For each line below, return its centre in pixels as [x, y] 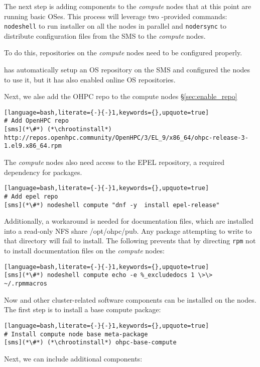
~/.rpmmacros [26, 284]
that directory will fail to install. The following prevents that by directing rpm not [130, 241]
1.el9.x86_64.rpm [33, 146]
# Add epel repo [31, 196]
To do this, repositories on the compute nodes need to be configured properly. [123, 53]
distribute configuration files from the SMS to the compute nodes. [105, 35]
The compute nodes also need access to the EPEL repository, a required [114, 162]
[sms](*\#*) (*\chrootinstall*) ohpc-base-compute [90, 343]
